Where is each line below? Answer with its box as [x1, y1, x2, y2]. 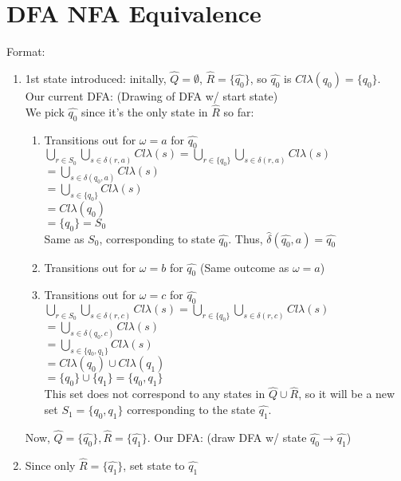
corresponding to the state [127, 401, 255, 418]
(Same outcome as [199, 258, 289, 275]
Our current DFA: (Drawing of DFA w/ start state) [25, 87, 278, 104]
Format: [6, 43, 45, 60]
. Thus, [228, 230, 263, 246]
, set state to [123, 457, 185, 474]
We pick [25, 103, 65, 120]
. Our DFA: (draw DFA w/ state [147, 429, 307, 446]
